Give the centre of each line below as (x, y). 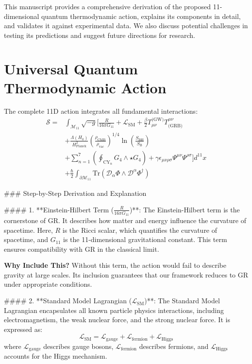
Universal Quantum (71, 68)
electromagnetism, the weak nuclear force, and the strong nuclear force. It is (117, 320)
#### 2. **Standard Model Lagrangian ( (68, 301)
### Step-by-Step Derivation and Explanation (75, 193)
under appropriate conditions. (48, 284)
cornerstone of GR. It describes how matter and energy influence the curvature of (125, 220)
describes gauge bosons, (78, 346)
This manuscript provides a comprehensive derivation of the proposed (108, 6)
